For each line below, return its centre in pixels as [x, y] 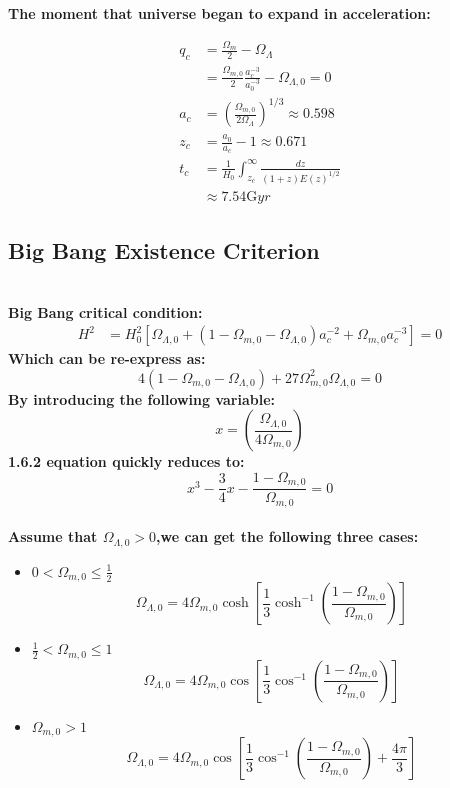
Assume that [53, 536]
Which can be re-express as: [107, 358]
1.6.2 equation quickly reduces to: [126, 461]
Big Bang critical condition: [105, 311]
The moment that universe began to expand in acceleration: [219, 13]
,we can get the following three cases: [287, 536]
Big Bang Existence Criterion [164, 250]
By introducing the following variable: [142, 398]
